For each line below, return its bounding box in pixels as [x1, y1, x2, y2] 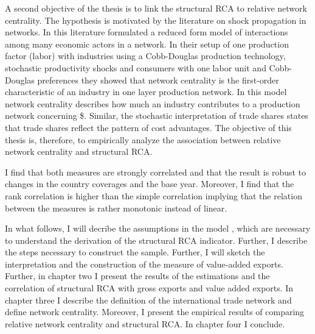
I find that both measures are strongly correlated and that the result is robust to [5, 165, 306, 178]
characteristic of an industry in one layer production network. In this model [5, 85, 287, 98]
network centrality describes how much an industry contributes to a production [5, 97, 300, 110]
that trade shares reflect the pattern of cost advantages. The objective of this [5, 121, 292, 133]
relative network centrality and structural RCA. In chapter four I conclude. [5, 317, 285, 330]
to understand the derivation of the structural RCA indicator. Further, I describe [5, 233, 308, 246]
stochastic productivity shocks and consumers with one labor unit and [5, 61, 266, 74]
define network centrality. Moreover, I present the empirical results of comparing [5, 305, 305, 318]
